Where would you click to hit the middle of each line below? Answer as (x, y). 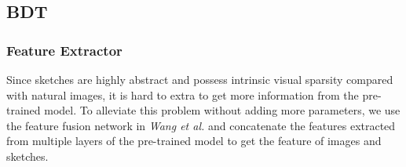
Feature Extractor (64, 50)
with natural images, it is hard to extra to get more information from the (183, 94)
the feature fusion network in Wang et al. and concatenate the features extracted (201, 125)
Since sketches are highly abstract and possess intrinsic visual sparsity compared (200, 79)
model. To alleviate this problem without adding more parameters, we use (222, 110)
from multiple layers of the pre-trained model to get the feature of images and (194, 141)
